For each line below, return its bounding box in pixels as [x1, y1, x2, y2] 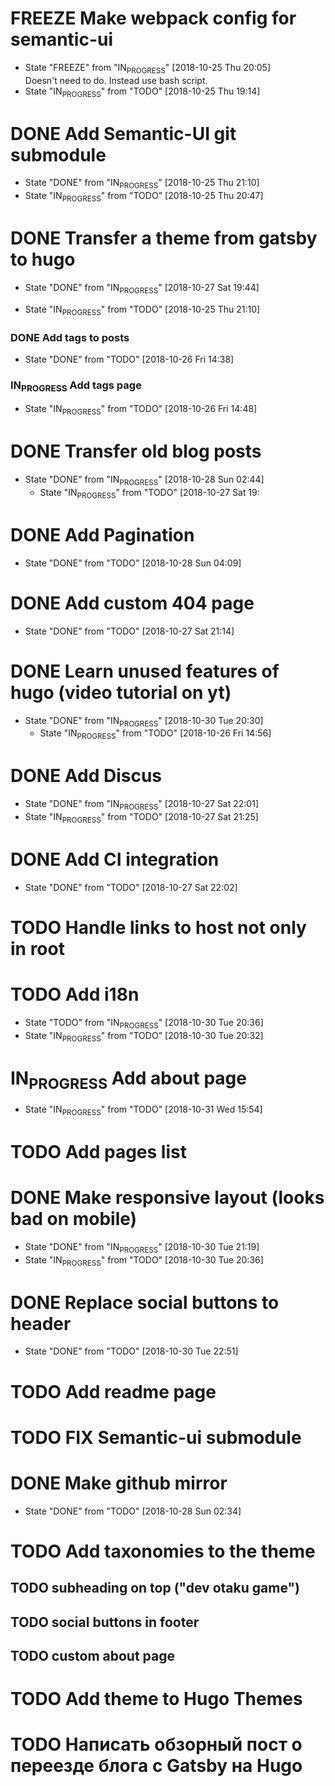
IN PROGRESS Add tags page [10, 378, 142, 394]
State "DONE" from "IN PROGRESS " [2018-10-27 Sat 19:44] [24, 282, 260, 296]
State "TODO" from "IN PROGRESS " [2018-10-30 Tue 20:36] [24, 1016, 264, 1031]
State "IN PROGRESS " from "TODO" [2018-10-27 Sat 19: [39, 486, 260, 501]
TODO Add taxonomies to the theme [10, 1540, 316, 1562]
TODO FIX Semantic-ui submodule [10, 1426, 302, 1449]
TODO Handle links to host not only [10, 916, 307, 939]
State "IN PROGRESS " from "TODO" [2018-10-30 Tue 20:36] [24, 1253, 264, 1268]
